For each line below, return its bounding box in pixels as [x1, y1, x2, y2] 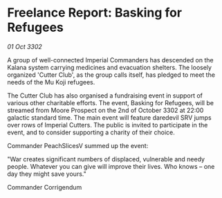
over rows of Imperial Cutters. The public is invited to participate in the [7, 120, 208, 129]
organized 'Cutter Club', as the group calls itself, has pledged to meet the [7, 71, 216, 79]
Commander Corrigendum [7, 183, 82, 191]
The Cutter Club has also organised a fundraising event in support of [7, 91, 203, 100]
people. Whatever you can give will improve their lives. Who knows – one [7, 162, 215, 170]
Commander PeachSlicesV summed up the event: [7, 141, 149, 150]
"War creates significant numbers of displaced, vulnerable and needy [7, 154, 205, 163]
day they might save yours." [7, 170, 86, 178]
